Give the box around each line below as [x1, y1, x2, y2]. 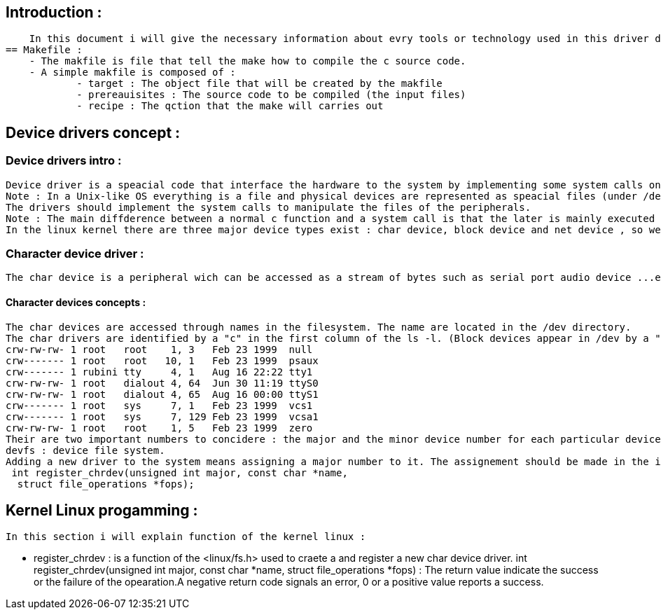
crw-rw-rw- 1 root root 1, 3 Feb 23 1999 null [6, 343, 313, 355]
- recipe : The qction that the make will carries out [76, 100, 384, 112]
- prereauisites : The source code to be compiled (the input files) [76, 89, 466, 101]
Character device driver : [6, 247, 144, 261]
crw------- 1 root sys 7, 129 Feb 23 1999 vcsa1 [6, 410, 319, 422]
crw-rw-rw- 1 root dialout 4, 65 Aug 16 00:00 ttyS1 [6, 388, 319, 400]
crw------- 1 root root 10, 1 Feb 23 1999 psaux [6, 354, 319, 366]
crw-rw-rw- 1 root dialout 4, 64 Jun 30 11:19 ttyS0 [6, 377, 319, 389]
